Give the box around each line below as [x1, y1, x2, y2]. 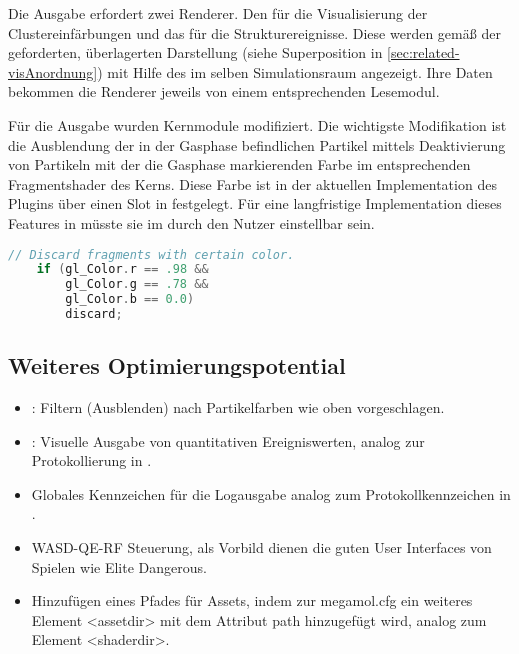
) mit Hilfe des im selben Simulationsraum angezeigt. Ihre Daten [97, 61, 493, 82]
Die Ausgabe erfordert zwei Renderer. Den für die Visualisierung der [8, 3, 428, 23]
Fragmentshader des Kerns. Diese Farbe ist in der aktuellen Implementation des [8, 173, 497, 194]
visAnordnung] [8, 61, 98, 82]
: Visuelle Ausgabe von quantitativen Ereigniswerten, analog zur [31, 430, 425, 451]
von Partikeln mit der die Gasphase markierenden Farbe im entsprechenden [8, 154, 471, 175]
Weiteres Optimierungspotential [8, 350, 346, 381]
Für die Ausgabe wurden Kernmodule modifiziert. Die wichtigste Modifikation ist [8, 114, 507, 135]
